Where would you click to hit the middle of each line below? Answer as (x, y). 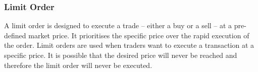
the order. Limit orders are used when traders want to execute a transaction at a (129, 45)
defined (15, 35)
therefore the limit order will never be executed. (78, 65)
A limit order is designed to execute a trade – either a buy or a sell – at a (118, 25)
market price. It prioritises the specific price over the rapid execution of (139, 35)
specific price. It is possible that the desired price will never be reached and (121, 55)
